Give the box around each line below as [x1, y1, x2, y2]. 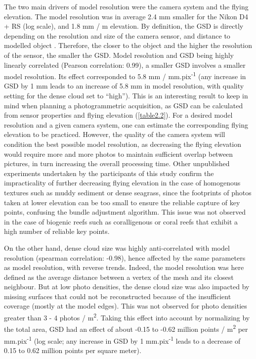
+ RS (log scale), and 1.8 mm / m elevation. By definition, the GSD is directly [4, 21, 244, 31]
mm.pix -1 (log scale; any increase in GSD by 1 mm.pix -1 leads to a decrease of [4, 334, 241, 346]
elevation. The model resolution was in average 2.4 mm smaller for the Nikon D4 [4, 11, 249, 21]
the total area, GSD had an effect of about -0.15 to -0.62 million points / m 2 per [4, 322, 248, 334]
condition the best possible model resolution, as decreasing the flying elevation [4, 138, 242, 149]
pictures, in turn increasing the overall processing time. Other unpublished [4, 158, 230, 169]
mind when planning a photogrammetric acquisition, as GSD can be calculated [4, 100, 243, 110]
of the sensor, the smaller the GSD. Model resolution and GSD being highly [4, 49, 234, 60]
